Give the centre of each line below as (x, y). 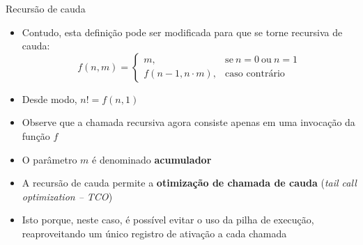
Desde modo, (49, 98)
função (36, 135)
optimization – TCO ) (67, 196)
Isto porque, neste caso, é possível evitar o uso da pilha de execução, (168, 220)
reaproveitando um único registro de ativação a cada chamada (154, 233)
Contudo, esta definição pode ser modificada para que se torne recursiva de (182, 32)
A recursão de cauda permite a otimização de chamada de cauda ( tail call (189, 183)
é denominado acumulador (152, 159)
